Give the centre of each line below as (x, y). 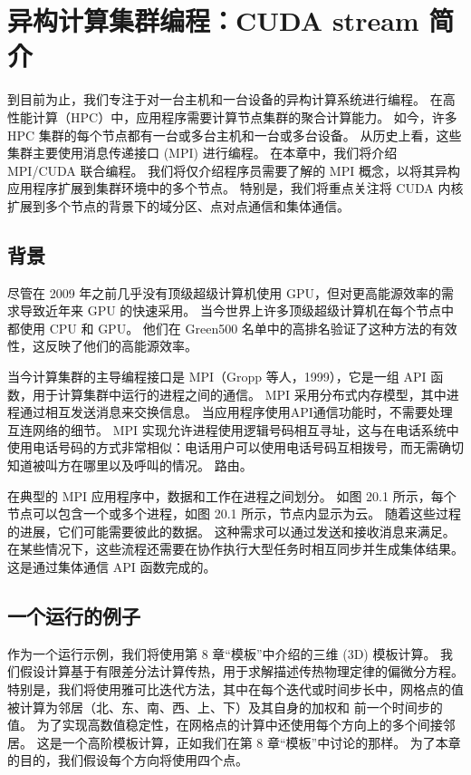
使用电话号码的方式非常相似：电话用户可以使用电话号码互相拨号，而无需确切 (235, 447)
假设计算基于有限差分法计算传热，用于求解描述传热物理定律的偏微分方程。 (241, 671)
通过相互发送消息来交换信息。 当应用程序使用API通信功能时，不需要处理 (236, 412)
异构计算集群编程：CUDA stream (213, 20)
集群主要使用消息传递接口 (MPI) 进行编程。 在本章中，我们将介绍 (202, 153)
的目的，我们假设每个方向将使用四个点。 (128, 760)
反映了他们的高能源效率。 (121, 346)
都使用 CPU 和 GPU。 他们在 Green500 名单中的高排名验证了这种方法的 (220, 328)
